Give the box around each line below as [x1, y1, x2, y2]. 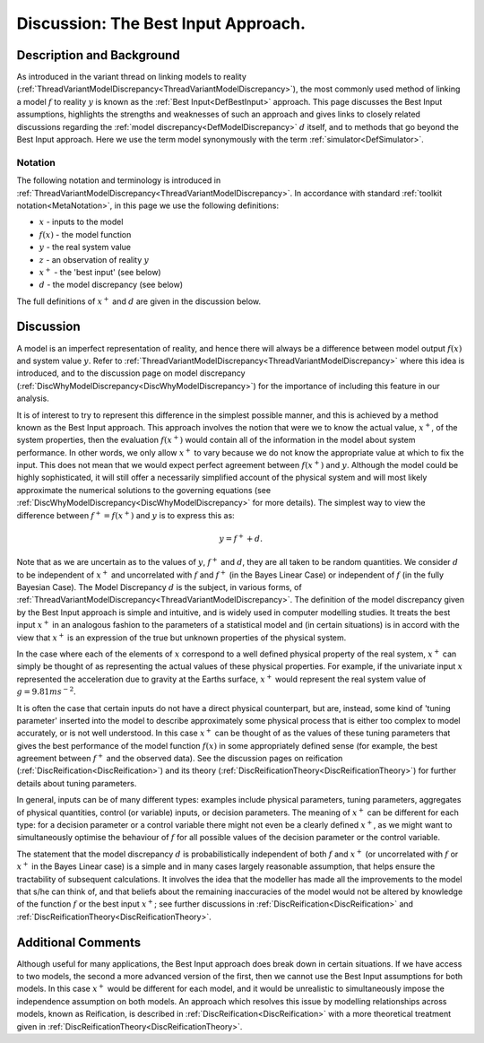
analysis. [16, 393, 49, 404]
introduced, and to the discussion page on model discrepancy [16, 368, 246, 378]
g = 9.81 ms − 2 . [16, 685, 76, 697]
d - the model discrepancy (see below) [39, 279, 184, 291]
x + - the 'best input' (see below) [39, 265, 161, 277]
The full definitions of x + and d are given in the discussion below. [16, 295, 262, 307]
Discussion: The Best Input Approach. [16, 13, 307, 33]
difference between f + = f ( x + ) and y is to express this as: [16, 509, 235, 520]
